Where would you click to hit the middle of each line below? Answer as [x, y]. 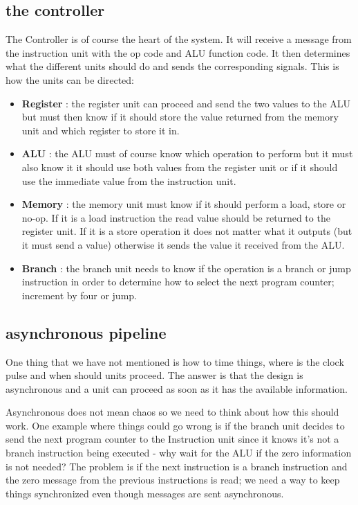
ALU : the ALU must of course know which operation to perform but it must [187, 153]
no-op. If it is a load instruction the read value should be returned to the [176, 217]
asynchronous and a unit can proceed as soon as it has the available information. [177, 388]
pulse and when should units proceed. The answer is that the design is [154, 375]
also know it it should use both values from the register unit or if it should [180, 167]
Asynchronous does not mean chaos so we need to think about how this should [172, 412]
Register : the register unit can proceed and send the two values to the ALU [186, 103]
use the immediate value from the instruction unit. [129, 180]
